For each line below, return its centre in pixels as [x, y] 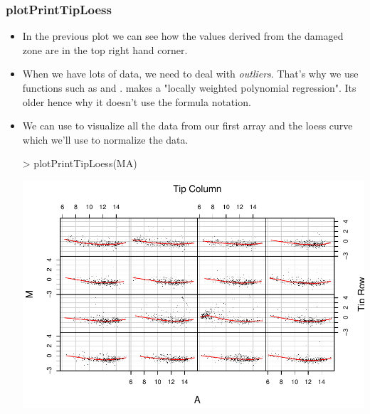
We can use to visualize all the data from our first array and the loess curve [187, 126]
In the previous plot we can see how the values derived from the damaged [183, 36]
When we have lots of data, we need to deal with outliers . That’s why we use [190, 74]
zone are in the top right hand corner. [105, 49]
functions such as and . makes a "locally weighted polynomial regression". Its [189, 87]
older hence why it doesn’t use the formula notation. [137, 101]
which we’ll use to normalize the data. [105, 139]
